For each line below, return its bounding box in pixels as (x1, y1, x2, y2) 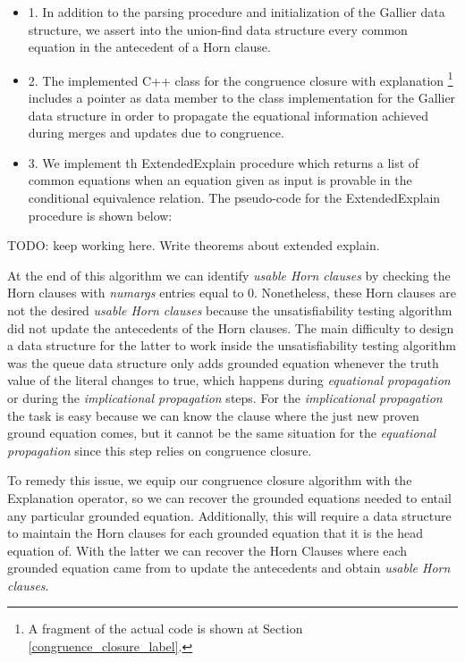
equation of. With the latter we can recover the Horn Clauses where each (7, 540, 408, 559)
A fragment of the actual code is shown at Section (28, 619, 303, 638)
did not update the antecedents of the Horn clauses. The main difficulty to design (7, 318, 454, 337)
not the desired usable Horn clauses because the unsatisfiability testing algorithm (7, 300, 452, 319)
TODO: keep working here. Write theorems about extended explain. (7, 236, 380, 255)
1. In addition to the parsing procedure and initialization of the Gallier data (28, 3, 445, 21)
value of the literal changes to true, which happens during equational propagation (7, 371, 451, 390)
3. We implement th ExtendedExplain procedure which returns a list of (28, 153, 419, 172)
